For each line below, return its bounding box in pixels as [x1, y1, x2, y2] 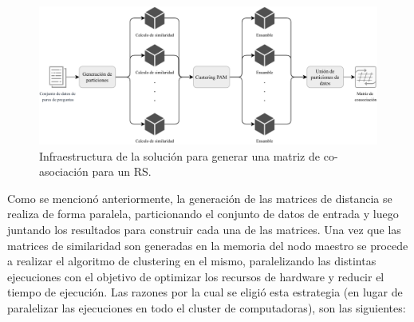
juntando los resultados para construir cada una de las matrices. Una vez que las [7, 221, 401, 238]
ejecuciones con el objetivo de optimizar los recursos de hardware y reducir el [7, 268, 384, 284]
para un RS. [92, 163, 152, 180]
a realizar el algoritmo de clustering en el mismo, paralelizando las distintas [7, 252, 377, 269]
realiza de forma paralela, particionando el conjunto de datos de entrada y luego [7, 205, 399, 222]
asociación [39, 163, 89, 180]
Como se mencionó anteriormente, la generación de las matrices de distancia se [7, 189, 392, 206]
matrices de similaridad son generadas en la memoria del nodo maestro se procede [7, 237, 408, 253]
